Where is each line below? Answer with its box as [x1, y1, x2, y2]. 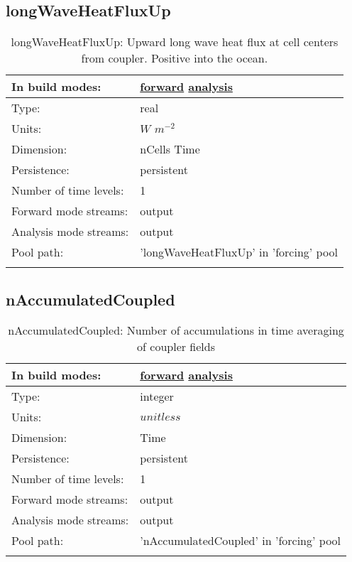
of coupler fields [137, 338, 215, 355]
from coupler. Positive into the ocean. [81, 50, 268, 67]
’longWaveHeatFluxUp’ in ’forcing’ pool [140, 244, 338, 261]
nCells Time [140, 141, 200, 158]
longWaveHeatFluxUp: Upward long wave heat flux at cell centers [11, 33, 339, 50]
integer [140, 388, 174, 405]
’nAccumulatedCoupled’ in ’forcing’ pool [140, 532, 341, 549]
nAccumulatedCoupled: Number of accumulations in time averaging [8, 322, 344, 339]
